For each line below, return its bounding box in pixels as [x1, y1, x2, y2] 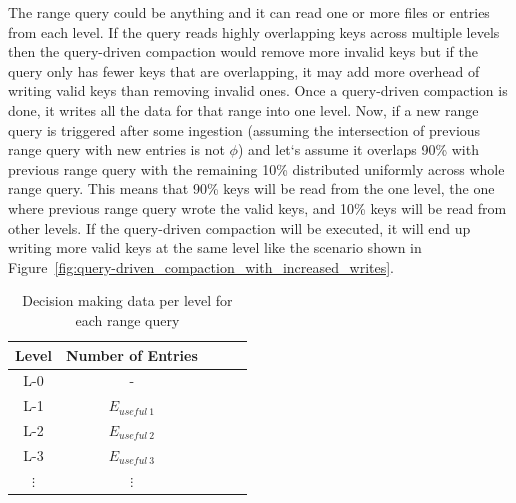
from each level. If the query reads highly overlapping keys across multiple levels [8, 21, 500, 42]
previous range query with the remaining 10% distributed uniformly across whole [8, 158, 505, 179]
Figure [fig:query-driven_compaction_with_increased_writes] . [8, 256, 395, 277]
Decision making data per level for [22, 290, 233, 311]
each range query [75, 309, 180, 330]
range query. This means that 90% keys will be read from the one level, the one [8, 178, 495, 199]
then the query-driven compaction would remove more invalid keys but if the [8, 41, 479, 62]
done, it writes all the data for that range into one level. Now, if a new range [8, 99, 479, 120]
